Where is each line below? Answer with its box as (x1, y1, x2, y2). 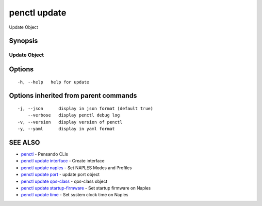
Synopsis (9, 37, 38, 45)
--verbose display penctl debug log (27, 112, 120, 118)
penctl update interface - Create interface (21, 158, 105, 164)
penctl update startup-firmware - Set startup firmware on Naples (21, 185, 151, 191)
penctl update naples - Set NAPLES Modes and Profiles (21, 165, 132, 171)
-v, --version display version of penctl (17, 119, 123, 125)
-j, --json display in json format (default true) (17, 106, 153, 111)
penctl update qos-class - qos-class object (21, 178, 108, 184)
